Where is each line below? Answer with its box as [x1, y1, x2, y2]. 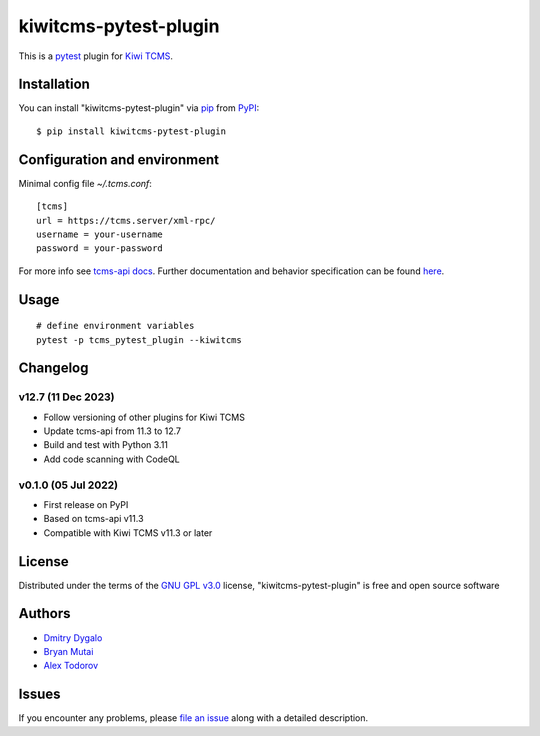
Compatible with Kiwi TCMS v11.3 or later [43, 526, 213, 539]
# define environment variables [36, 320, 195, 332]
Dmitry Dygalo [43, 631, 103, 644]
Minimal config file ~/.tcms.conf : [18, 177, 152, 189]
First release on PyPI [43, 498, 129, 510]
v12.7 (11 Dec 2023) [18, 390, 115, 404]
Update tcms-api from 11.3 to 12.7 [43, 425, 182, 437]
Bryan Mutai [43, 645, 94, 657]
